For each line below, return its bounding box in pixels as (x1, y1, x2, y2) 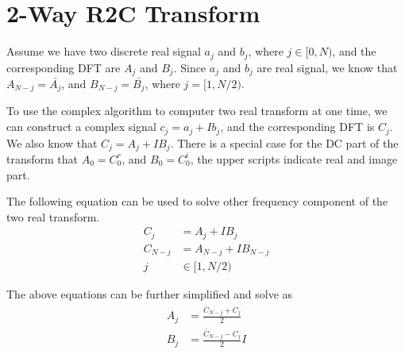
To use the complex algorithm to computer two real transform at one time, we (6, 102, 388, 119)
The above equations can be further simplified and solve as (6, 286, 293, 302)
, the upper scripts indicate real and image (190, 150, 398, 167)
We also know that (6, 134, 98, 151)
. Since (173, 59, 206, 75)
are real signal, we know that (256, 59, 398, 75)
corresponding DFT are (6, 59, 121, 75)
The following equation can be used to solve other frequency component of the (6, 193, 388, 210)
